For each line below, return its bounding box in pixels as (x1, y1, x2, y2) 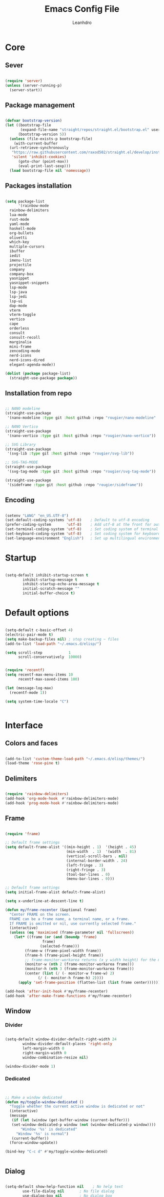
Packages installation (5, 182, 72, 190)
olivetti (9, 235, 27, 240)
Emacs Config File (44, 3, 120, 15)
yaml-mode (9, 221, 29, 227)
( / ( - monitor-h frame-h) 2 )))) (38, 975, 104, 980)
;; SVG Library (5, 442, 36, 447)
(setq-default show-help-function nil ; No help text (5, 1184, 123, 1189)
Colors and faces (5, 739, 58, 747)
